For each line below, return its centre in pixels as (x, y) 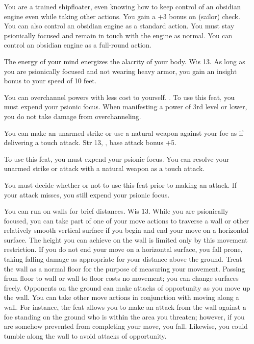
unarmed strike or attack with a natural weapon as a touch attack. (104, 168)
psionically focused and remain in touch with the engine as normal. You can (118, 35)
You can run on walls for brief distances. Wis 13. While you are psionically (116, 211)
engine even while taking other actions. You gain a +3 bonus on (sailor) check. (122, 16)
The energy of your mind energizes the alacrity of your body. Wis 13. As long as (125, 61)
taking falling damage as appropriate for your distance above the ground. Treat (123, 259)
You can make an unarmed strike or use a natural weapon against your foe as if (124, 133)
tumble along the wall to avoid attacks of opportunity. (85, 335)
